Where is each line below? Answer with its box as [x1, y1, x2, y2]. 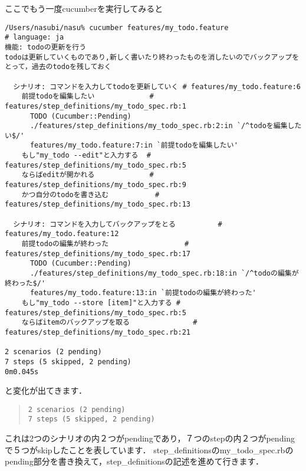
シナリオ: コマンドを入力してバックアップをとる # [13, 220, 222, 228]
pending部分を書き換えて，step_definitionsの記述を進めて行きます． [5, 455, 264, 467]
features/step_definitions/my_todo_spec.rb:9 [5, 181, 186, 189]
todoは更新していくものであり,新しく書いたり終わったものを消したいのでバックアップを [5, 53, 300, 61]
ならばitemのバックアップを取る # [21, 318, 198, 327]
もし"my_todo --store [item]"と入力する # [21, 298, 181, 307]
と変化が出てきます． [5, 384, 87, 397]
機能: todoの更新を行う [5, 42, 87, 51]
